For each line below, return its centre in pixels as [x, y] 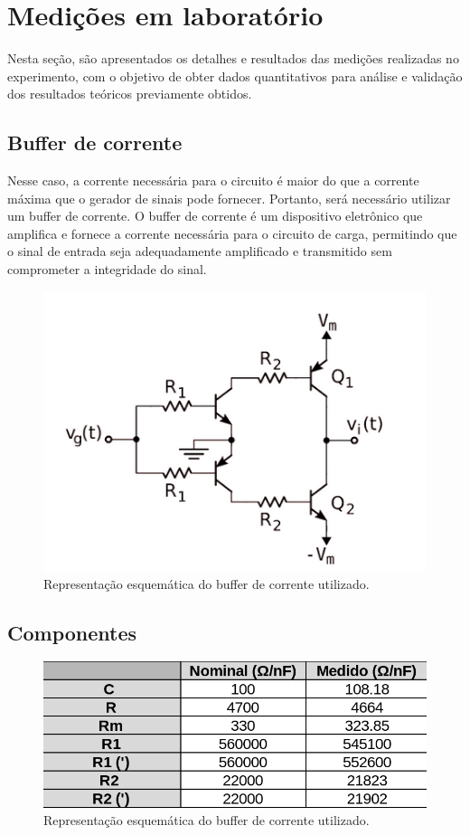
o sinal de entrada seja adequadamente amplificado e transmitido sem [200, 251]
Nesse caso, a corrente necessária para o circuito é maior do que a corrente [213, 180]
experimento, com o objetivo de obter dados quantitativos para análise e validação [235, 76]
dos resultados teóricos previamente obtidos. [130, 94]
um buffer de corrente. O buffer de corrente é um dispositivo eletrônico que [215, 216]
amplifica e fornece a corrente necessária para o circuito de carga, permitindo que [232, 233]
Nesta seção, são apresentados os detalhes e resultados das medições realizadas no [233, 58]
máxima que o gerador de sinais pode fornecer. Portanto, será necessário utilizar [229, 198]
